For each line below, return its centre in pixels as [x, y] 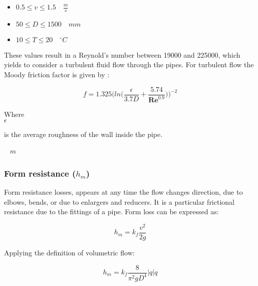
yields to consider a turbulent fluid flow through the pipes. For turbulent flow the [129, 64]
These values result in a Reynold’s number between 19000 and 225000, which [122, 54]
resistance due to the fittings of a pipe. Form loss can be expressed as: [111, 211]
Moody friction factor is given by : [57, 75]
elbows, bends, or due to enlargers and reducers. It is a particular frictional [119, 201]
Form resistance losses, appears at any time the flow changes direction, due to [123, 192]
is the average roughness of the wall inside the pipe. [83, 134]
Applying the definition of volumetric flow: [69, 252]
